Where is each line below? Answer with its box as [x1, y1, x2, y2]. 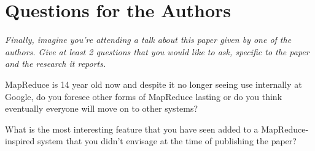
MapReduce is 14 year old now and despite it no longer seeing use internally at [5, 77, 302, 90]
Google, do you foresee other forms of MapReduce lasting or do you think [5, 90, 282, 103]
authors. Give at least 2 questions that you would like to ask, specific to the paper [5, 45, 309, 58]
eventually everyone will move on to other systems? [5, 102, 198, 115]
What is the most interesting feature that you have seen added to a [5, 122, 259, 135]
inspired [5, 134, 35, 147]
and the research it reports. [5, 57, 106, 70]
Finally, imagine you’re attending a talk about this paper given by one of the [5, 33, 292, 46]
